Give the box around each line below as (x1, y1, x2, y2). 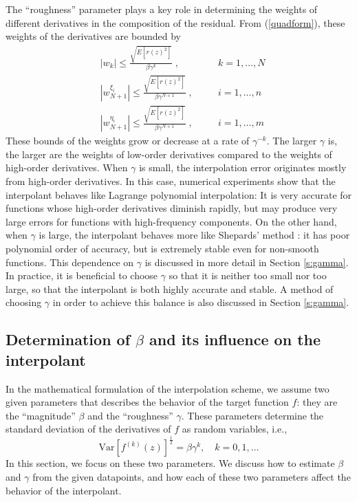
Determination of (6, 329, 131, 350)
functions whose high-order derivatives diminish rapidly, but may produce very (6, 201, 338, 215)
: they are (296, 395, 338, 409)
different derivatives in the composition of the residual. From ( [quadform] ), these (6, 15, 345, 30)
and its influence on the (149, 329, 321, 350)
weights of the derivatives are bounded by (6, 29, 181, 43)
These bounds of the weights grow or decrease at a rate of (6, 133, 250, 148)
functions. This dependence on (6, 254, 134, 269)
